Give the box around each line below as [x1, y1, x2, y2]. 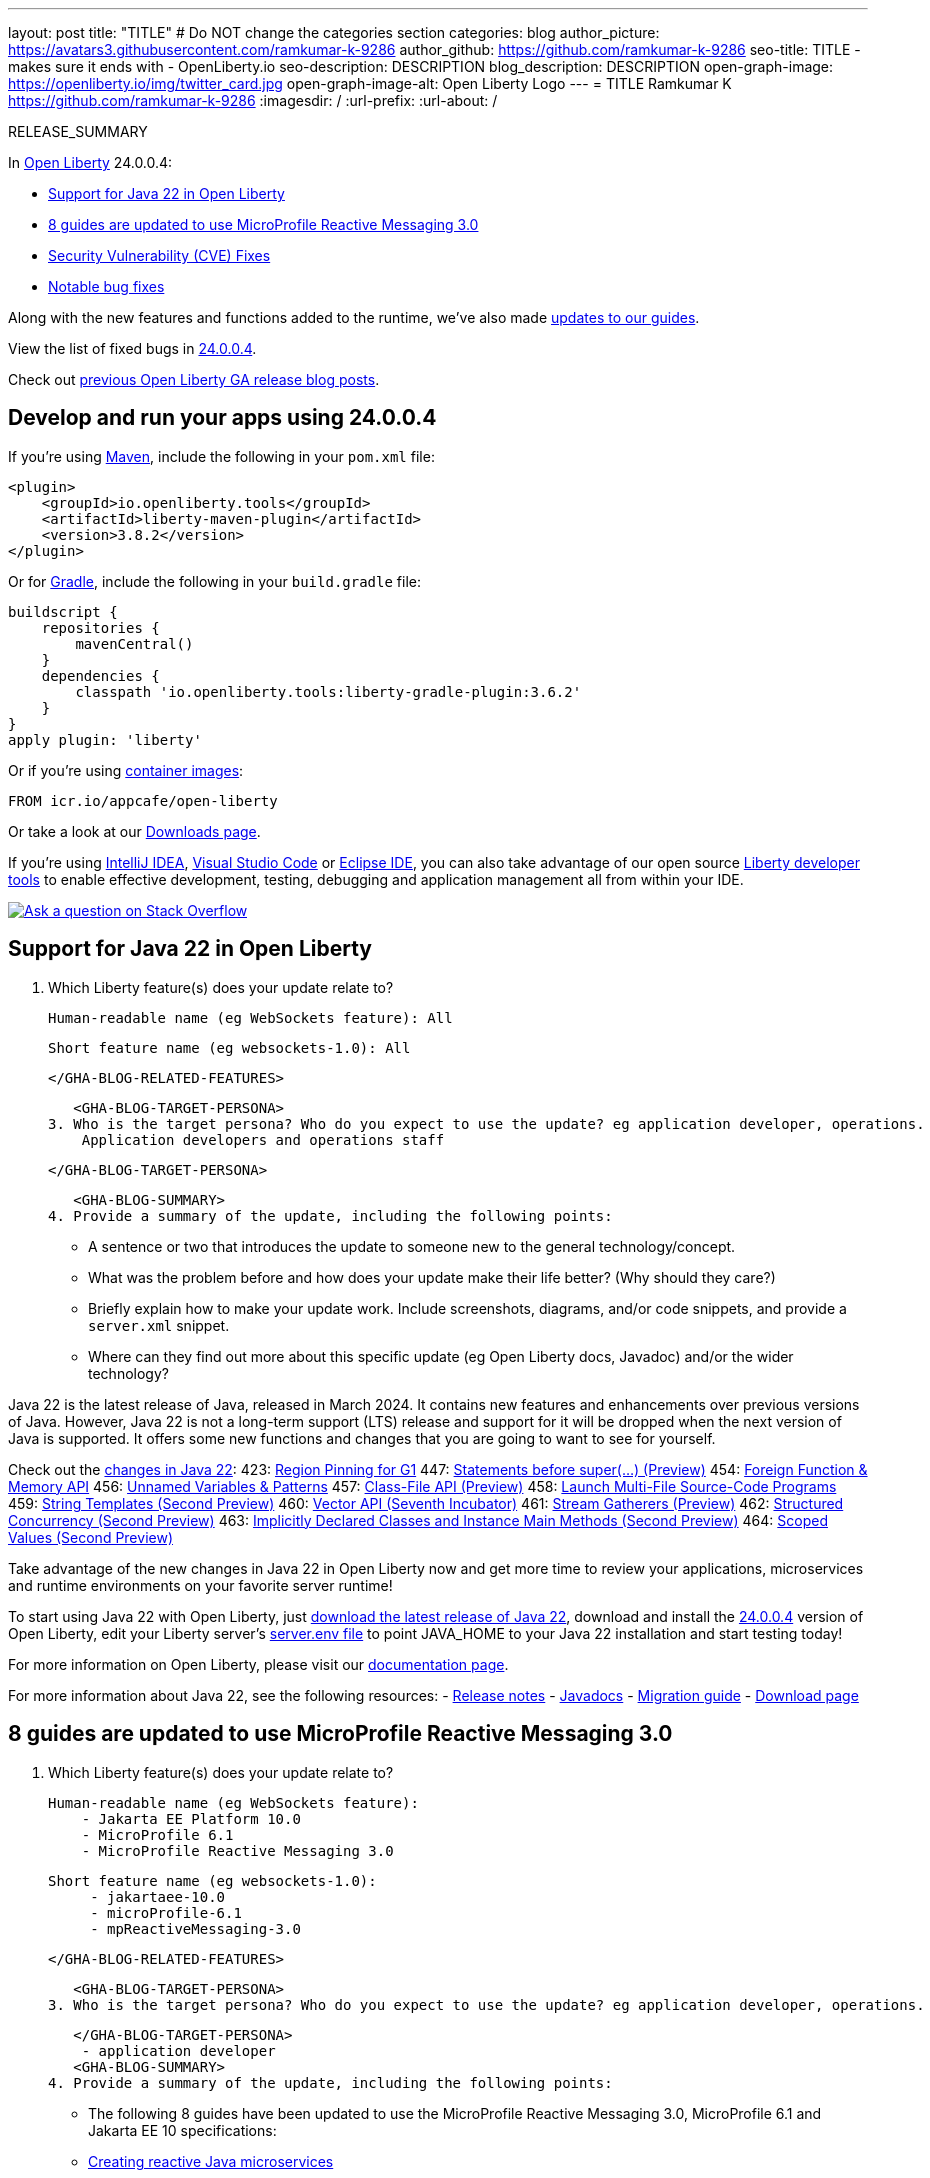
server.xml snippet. [88, 1316, 230, 1334]
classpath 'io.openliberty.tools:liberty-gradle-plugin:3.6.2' [75, 683, 582, 700]
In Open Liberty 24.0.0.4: [8, 154, 173, 171]
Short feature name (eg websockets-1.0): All [48, 1039, 411, 1056]
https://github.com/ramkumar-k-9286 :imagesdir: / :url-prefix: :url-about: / [8, 92, 498, 109]
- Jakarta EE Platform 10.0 [81, 1810, 301, 1827]
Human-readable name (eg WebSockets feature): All [48, 1009, 453, 1026]
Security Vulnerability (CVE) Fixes [48, 247, 271, 264]
